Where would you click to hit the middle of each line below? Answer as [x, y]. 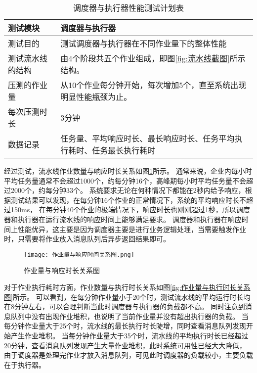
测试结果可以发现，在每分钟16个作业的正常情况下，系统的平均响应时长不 [128, 200]
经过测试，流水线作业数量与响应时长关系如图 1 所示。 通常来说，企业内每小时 [128, 171]
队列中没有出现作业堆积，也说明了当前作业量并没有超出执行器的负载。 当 [129, 316]
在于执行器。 [25, 364]
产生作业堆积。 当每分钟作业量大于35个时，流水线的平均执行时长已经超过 [129, 335]
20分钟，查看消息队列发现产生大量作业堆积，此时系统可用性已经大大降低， [125, 345]
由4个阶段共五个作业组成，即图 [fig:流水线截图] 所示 [153, 58]
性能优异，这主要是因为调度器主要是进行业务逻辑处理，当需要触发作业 [132, 229]
